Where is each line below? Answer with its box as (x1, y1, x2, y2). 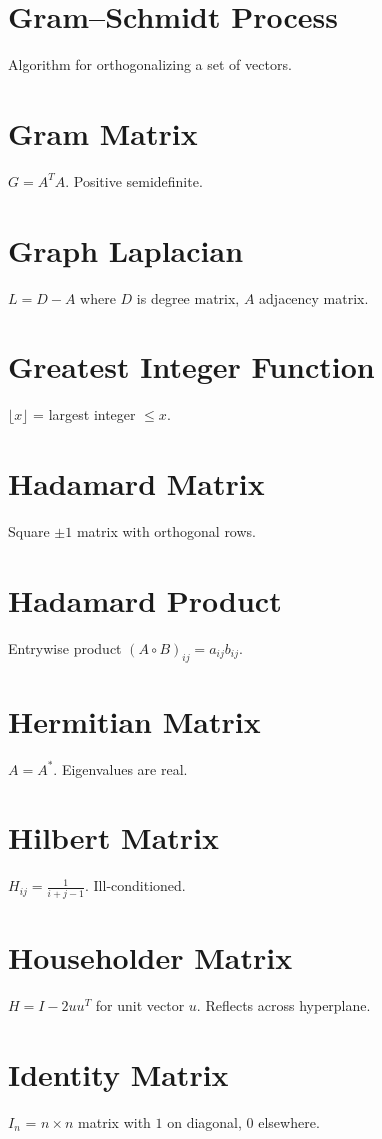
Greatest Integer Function (8, 346, 375, 387)
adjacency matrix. (259, 287, 369, 308)
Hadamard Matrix (8, 463, 265, 504)
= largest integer (33, 404, 136, 425)
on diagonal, (167, 1111, 242, 1132)
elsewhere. (258, 1111, 320, 1132)
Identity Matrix (8, 1053, 229, 1094)
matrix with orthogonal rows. (76, 521, 256, 541)
